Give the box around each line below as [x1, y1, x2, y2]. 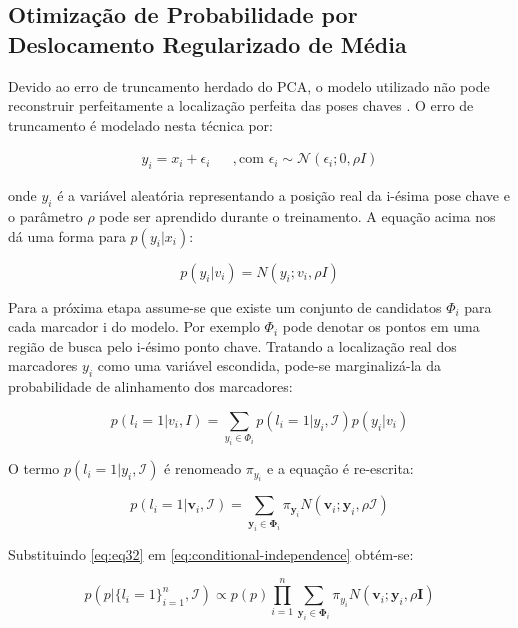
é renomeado [164, 458, 242, 479]
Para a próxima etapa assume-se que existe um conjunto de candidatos [8, 296, 442, 317]
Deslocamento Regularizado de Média [8, 28, 407, 59]
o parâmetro [8, 206, 83, 226]
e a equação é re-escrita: [267, 458, 414, 479]
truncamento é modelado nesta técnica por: [8, 114, 273, 135]
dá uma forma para [8, 225, 126, 246]
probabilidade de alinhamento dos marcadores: [8, 376, 293, 397]
